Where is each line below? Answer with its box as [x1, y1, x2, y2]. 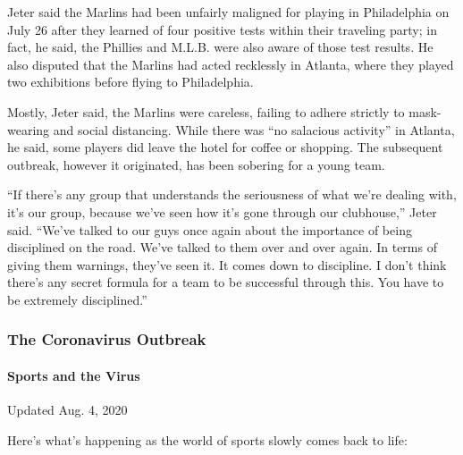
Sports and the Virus [7, 366, 140, 384]
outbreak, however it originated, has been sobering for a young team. [7, 155, 385, 173]
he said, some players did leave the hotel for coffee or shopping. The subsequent [7, 138, 443, 156]
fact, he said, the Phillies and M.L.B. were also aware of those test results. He [7, 38, 434, 56]
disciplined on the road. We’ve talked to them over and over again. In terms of [7, 238, 437, 257]
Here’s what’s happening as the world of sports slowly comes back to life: [7, 430, 408, 449]
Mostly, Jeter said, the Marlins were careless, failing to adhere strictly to [7, 102, 405, 121]
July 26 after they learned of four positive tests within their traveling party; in [7, 20, 437, 38]
